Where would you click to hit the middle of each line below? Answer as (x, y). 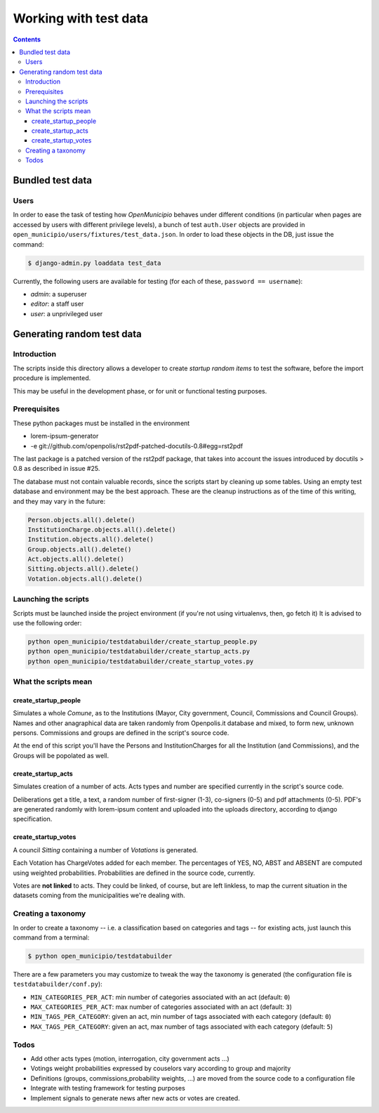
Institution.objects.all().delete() (91, 540)
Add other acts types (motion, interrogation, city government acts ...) (130, 1058)
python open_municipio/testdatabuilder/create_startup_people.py (142, 642)
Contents (27, 39)
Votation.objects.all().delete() (85, 579)
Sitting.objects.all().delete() (84, 569)
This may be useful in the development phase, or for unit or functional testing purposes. (140, 391)
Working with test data (81, 18)
